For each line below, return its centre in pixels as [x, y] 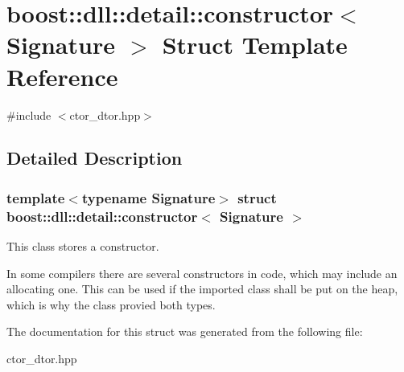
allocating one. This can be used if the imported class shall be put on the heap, [202, 289]
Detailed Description [95, 158]
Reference [62, 76]
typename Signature [148, 197]
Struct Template [255, 45]
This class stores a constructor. [83, 246]
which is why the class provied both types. [111, 304]
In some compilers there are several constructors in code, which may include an [202, 273]
